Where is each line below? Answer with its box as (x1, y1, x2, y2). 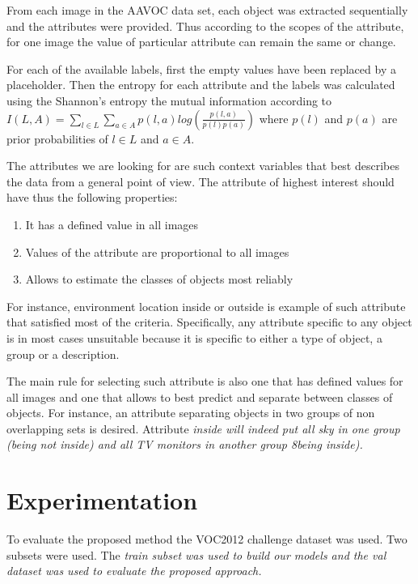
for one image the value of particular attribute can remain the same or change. (6, 33, 396, 50)
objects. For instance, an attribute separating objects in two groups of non (6, 404, 375, 421)
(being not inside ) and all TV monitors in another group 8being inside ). (6, 436, 363, 453)
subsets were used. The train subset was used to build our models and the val (6, 546, 386, 563)
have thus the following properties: (6, 189, 178, 206)
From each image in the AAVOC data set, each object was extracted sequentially (6, 2, 408, 18)
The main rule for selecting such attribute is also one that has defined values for (6, 373, 403, 390)
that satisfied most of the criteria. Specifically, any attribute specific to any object (6, 313, 412, 330)
